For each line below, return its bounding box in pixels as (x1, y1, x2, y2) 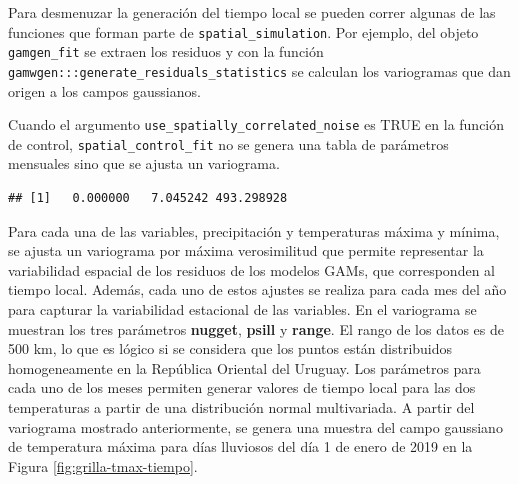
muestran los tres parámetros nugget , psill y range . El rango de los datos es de (8, 318, 504, 339)
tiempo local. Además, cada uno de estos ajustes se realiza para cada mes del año (8, 279, 507, 300)
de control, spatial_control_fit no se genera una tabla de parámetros (8, 133, 449, 154)
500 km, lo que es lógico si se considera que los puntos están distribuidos (8, 338, 453, 359)
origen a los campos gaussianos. (8, 80, 201, 101)
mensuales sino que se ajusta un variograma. (8, 153, 280, 174)
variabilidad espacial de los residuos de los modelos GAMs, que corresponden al (8, 259, 495, 280)
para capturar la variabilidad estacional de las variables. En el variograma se (8, 299, 477, 320)
